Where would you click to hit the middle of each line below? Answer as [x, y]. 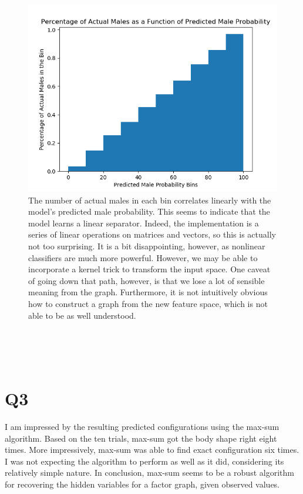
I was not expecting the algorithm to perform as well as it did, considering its [144, 461]
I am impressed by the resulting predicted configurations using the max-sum [142, 427]
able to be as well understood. [82, 315]
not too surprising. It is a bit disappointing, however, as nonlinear [147, 246]
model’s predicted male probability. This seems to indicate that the [149, 211]
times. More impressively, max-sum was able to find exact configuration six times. [152, 450]
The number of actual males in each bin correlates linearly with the [150, 200]
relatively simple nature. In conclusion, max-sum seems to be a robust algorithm [149, 473]
